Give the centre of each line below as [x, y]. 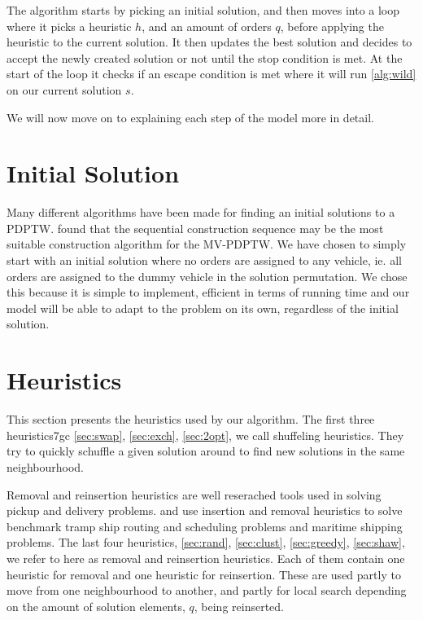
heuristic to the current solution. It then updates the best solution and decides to [209, 42]
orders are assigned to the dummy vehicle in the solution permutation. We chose [207, 276]
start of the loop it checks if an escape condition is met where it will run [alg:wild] [211, 74]
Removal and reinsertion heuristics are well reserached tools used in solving [194, 494]
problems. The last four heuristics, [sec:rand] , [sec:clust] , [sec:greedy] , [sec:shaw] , [206, 542]
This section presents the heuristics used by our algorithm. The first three [191, 419]
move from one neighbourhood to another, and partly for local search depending [207, 590]
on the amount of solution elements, [96, 606]
